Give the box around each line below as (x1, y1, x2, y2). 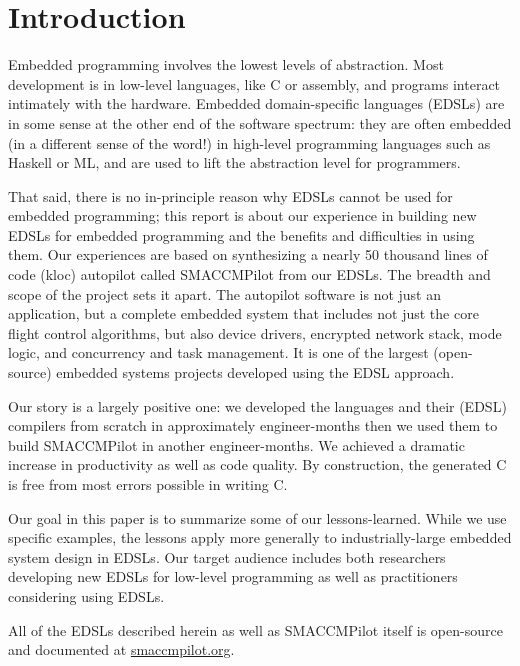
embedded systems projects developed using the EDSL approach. (56, 362, 455, 383)
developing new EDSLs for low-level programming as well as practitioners (8, 566, 458, 587)
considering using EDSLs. (8, 585, 165, 606)
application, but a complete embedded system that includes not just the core (8, 303, 479, 324)
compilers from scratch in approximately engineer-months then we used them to (8, 415, 498, 436)
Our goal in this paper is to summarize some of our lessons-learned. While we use (8, 507, 507, 528)
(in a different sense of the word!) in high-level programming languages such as (8, 132, 491, 153)
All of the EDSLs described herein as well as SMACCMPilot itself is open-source (8, 619, 503, 640)
